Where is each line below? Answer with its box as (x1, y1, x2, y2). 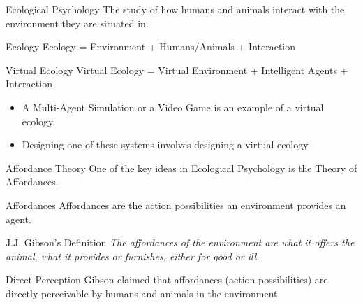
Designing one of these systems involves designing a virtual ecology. (22, 137, 311, 152)
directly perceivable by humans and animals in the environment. (6, 285, 281, 300)
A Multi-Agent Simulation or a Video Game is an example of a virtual (22, 99, 324, 114)
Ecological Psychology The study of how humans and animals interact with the (6, 2, 345, 16)
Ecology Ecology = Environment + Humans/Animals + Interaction (6, 39, 296, 54)
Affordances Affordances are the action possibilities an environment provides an (6, 197, 346, 212)
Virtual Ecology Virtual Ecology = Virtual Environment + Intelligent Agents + (6, 62, 348, 77)
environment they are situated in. (6, 15, 149, 30)
